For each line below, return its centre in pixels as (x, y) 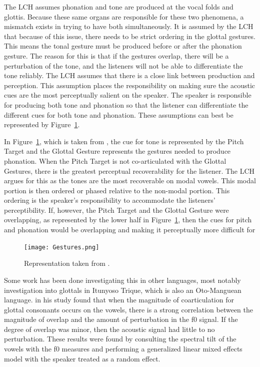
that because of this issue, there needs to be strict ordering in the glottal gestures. (130, 36)
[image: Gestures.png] (62, 247)
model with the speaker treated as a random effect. (82, 358)
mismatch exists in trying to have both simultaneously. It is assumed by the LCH (129, 26)
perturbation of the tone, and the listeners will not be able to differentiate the (123, 65)
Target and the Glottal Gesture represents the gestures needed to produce (117, 151)
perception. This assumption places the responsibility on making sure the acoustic (130, 85)
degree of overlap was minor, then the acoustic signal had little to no (109, 329)
